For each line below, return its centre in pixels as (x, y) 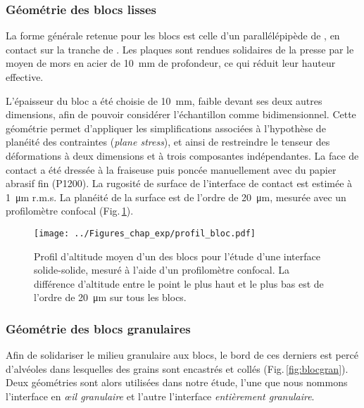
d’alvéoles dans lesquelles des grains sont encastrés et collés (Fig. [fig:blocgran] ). (177, 368)
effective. (25, 77)
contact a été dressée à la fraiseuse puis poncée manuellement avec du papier (171, 169)
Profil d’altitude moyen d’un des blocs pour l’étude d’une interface (177, 256)
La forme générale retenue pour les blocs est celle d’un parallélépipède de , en (173, 36)
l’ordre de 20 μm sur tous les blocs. (110, 297)
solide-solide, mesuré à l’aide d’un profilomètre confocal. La (162, 270)
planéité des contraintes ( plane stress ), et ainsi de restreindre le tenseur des (168, 142)
